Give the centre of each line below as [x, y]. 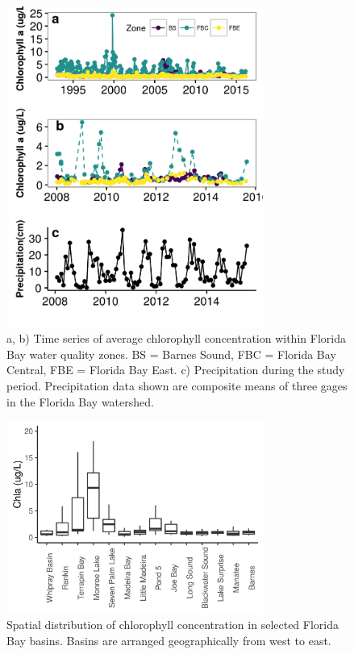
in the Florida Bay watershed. [80, 401]
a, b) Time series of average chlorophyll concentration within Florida [176, 338]
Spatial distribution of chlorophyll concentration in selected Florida [173, 625]
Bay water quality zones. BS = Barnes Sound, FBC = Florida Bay [171, 354]
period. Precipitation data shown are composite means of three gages [177, 385]
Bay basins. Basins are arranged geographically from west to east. [169, 640]
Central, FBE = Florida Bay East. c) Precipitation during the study [176, 370]
